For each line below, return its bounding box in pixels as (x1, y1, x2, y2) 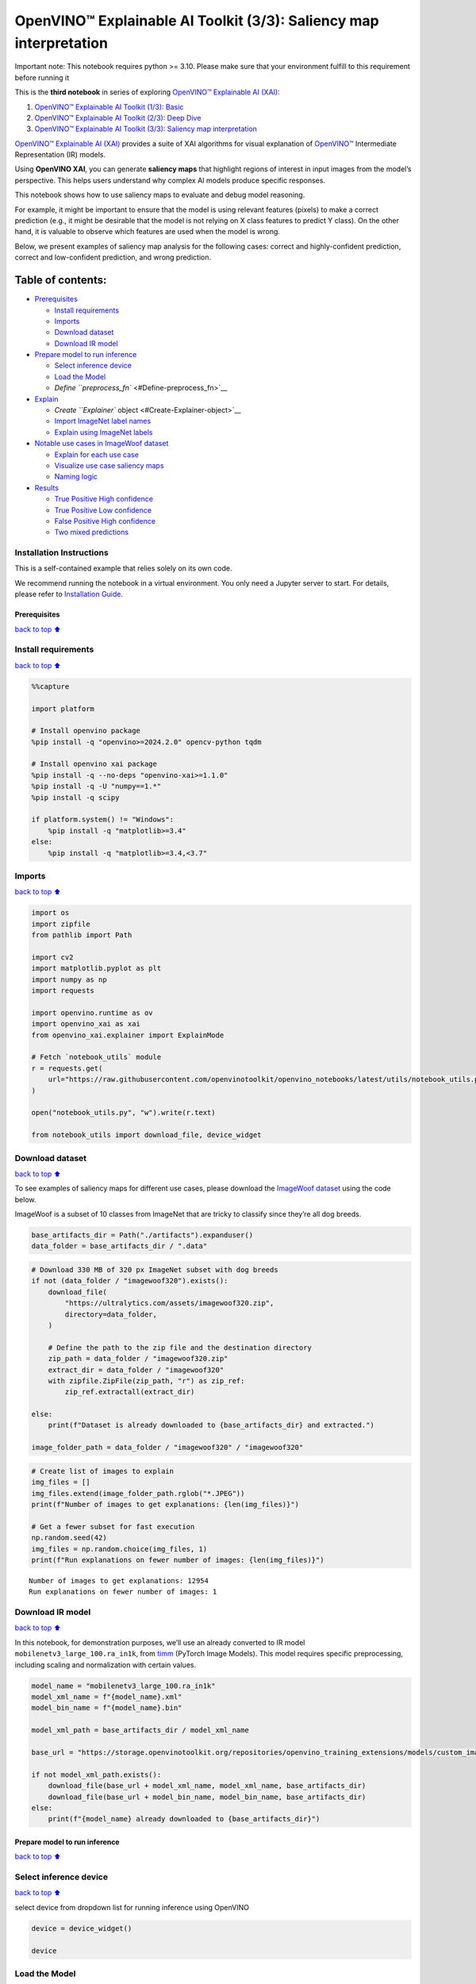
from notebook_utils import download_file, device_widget (31, 1131, 262, 1140)
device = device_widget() (31, 1924, 132, 1932)
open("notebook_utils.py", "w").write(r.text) (31, 1108, 216, 1117)
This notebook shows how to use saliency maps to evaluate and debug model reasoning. (14, 190, 305, 200)
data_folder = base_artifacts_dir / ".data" (31, 1242, 208, 1251)
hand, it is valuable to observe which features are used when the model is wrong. (14, 227, 281, 236)
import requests (31, 986, 95, 995)
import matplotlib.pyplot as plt (31, 964, 162, 973)
